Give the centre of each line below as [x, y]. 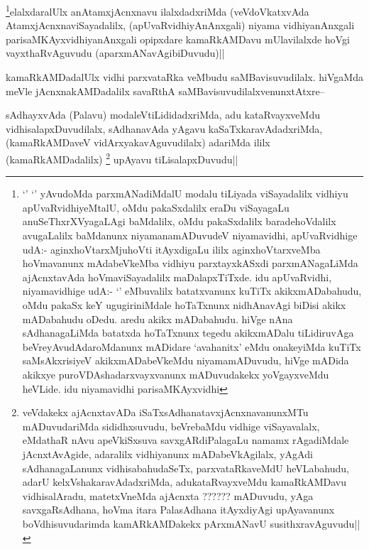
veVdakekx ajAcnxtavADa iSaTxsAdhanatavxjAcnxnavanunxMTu [165, 412]
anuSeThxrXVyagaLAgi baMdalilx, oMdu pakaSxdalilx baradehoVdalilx [179, 221]
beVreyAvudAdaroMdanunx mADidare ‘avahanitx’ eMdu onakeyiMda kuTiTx [192, 346]
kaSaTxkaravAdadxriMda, [265, 128]
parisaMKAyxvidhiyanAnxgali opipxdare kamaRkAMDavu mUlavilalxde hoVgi [178, 39]
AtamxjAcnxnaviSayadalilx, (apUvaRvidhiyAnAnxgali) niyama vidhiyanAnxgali [180, 25]
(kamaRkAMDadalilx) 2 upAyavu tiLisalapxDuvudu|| [122, 158]
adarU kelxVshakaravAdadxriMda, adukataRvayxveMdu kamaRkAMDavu [184, 482]
